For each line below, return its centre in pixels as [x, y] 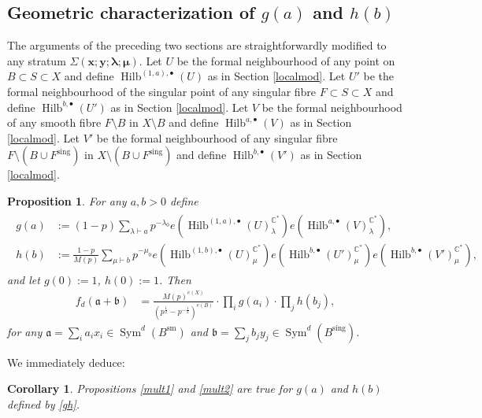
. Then [175, 279]
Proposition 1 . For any [67, 200]
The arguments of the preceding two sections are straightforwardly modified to [197, 45]
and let [24, 279]
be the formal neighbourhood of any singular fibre [217, 137]
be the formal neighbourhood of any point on [286, 60]
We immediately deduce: [66, 362]
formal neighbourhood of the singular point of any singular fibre [162, 91]
